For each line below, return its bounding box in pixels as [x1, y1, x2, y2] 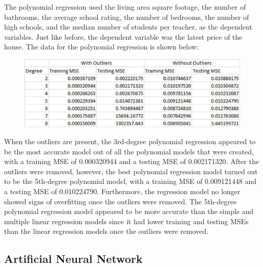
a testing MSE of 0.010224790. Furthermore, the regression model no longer [4, 186, 241, 197]
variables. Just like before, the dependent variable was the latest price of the [4, 31, 243, 42]
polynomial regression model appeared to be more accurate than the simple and [4, 206, 254, 217]
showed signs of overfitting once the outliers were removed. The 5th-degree [4, 196, 237, 206]
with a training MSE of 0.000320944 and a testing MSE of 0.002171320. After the [4, 156, 259, 167]
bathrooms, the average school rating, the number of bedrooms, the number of [4, 11, 249, 22]
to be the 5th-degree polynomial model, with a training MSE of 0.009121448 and [4, 176, 256, 186]
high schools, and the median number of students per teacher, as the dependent [4, 21, 253, 32]
